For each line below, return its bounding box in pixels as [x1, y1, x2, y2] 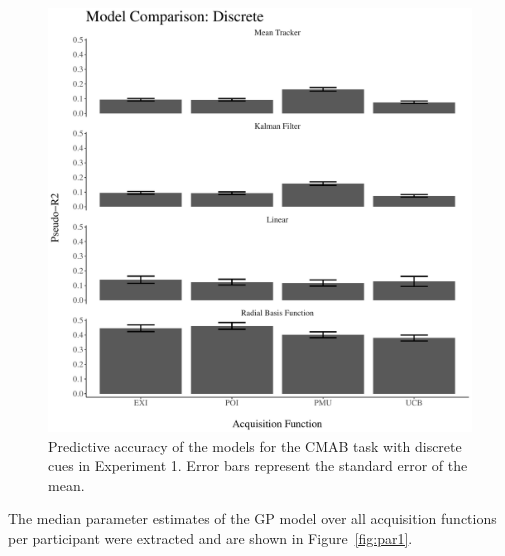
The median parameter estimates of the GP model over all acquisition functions [8, 508, 497, 529]
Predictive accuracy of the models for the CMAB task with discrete [48, 435, 462, 456]
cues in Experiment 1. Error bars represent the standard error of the [48, 455, 468, 476]
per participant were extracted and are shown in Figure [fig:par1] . [8, 527, 413, 548]
